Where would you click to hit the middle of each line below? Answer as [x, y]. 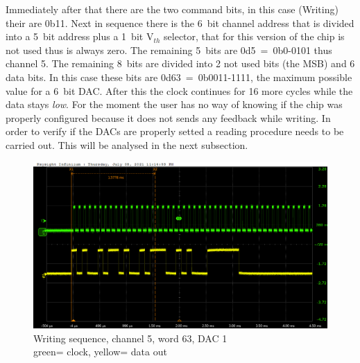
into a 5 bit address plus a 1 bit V [80, 36]
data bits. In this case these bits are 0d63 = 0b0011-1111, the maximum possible [179, 77]
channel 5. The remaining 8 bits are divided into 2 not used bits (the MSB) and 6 [180, 63]
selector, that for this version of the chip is [254, 36]
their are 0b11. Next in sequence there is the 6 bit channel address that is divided [180, 23]
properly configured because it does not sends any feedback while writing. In [168, 117]
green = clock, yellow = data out [100, 352]
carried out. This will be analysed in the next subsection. [127, 144]
